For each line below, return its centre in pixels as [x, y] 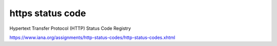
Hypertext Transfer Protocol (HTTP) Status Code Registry [70, 28]
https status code [48, 13]
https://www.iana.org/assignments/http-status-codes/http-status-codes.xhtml [92, 37]
